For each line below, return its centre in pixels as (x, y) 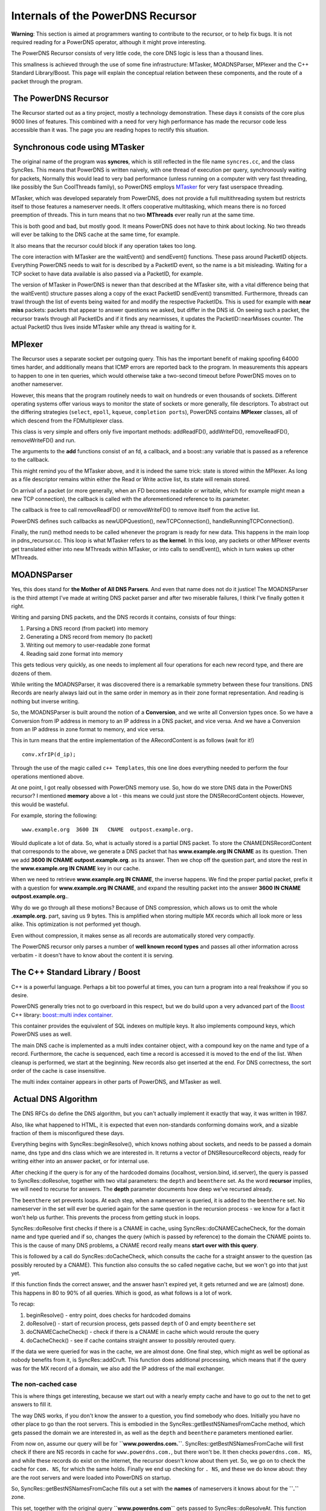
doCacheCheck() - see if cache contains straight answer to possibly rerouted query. (131, 1340)
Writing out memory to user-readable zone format (88, 645)
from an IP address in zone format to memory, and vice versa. (88, 729)
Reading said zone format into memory (75, 653)
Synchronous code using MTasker (79, 147)
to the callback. (30, 460)
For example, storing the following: (54, 815)
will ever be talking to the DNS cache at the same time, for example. (96, 235)
